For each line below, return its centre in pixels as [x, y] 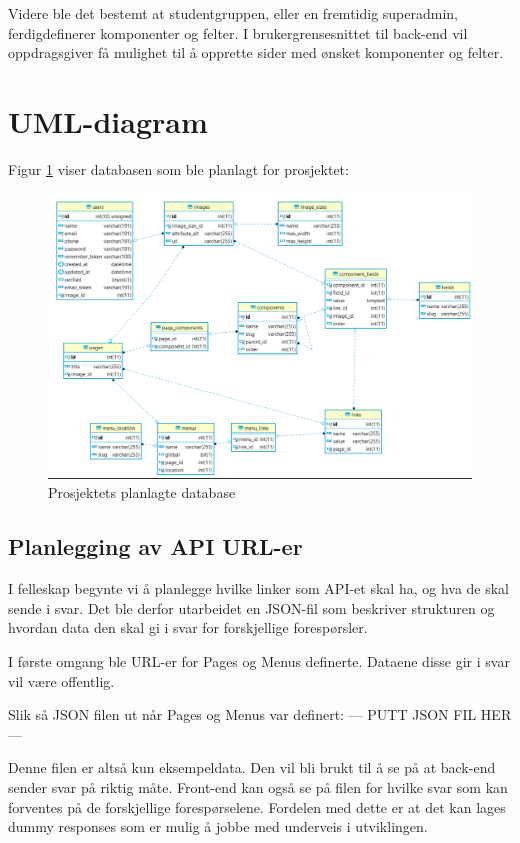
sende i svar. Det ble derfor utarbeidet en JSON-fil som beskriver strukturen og [251, 607]
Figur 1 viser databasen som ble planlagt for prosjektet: [178, 168]
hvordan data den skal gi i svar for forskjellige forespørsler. [188, 627]
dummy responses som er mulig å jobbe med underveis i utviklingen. [218, 826]
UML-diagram [108, 120]
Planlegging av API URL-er [155, 546]
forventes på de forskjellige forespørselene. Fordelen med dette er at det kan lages [257, 806]
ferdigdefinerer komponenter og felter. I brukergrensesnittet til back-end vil [238, 32]
